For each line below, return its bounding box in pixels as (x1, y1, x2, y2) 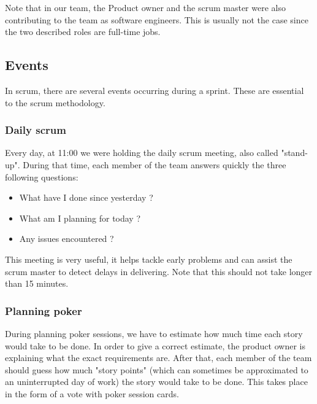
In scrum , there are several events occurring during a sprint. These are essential (5, 84, 304, 96)
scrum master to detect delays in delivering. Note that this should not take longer (5, 265, 313, 278)
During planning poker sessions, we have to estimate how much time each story (5, 327, 303, 340)
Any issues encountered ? (19, 232, 114, 245)
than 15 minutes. (5, 277, 69, 290)
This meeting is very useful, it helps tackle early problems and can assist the (5, 252, 292, 265)
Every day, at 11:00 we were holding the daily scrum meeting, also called (5, 146, 278, 159)
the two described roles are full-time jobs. (5, 25, 161, 38)
